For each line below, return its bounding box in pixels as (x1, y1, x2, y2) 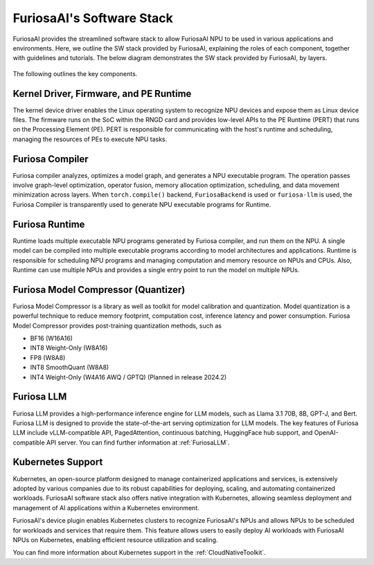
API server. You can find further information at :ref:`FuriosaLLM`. (46, 438, 230, 447)
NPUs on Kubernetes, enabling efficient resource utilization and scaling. (12, 535, 218, 544)
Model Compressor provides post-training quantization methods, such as (12, 321, 222, 330)
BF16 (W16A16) (30, 334, 73, 343)
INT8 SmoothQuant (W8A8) (30, 364, 109, 372)
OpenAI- (314, 429, 339, 437)
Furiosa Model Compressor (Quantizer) (12, 284, 186, 296)
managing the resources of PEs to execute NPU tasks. (12, 135, 168, 143)
